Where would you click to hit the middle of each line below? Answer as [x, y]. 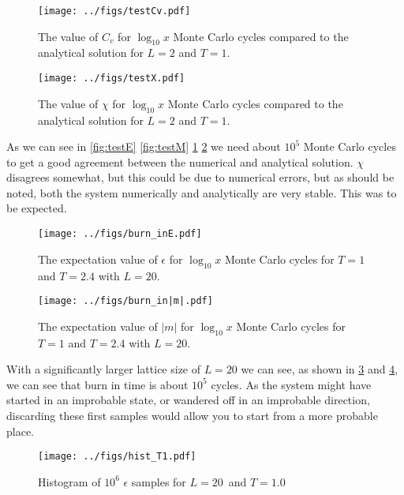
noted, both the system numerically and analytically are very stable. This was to [202, 192]
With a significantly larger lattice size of [104, 369]
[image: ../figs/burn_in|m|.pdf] [125, 301]
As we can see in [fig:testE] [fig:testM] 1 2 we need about [144, 146]
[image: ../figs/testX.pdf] [112, 79]
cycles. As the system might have [291, 384]
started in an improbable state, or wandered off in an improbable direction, [188, 400]
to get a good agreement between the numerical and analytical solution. [180, 161]
